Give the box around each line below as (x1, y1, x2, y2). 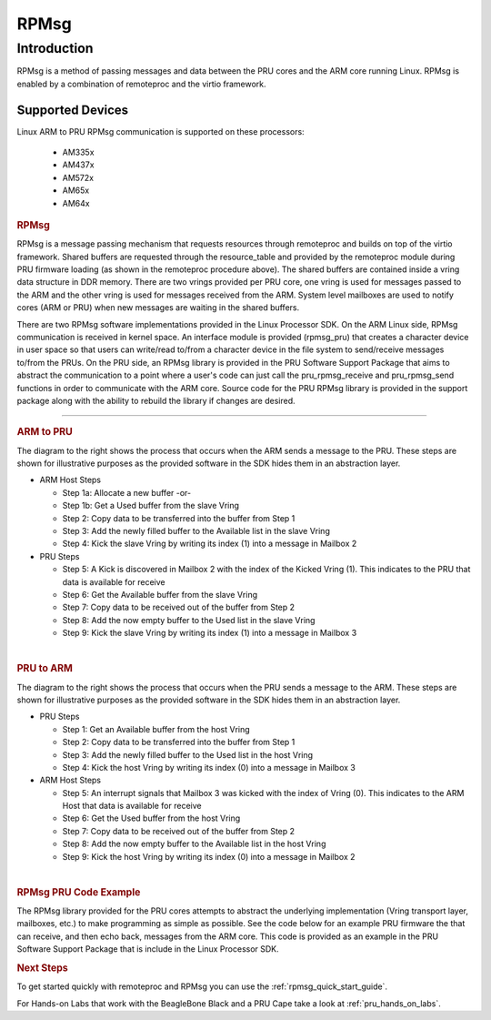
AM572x (62, 172, 95, 183)
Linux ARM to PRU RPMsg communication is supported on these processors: (16, 126, 305, 136)
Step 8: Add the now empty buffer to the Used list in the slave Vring (62, 614, 316, 625)
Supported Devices (16, 102, 129, 117)
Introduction (16, 40, 94, 56)
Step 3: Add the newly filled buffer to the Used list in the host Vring (62, 749, 314, 760)
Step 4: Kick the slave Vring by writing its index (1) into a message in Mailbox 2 (62, 538, 357, 550)
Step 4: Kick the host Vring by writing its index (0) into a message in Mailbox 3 (62, 762, 356, 773)
